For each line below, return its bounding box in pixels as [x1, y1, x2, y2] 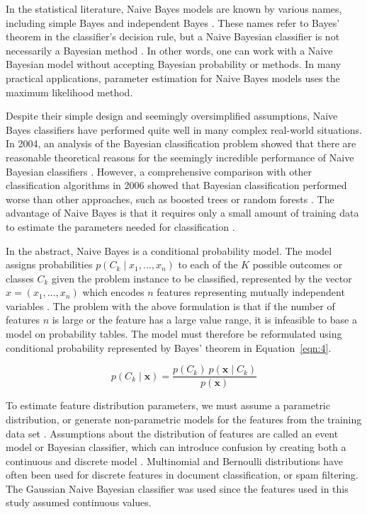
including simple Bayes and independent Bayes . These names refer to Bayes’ [6, 15, 340, 30]
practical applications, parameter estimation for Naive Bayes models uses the [6, 70, 340, 85]
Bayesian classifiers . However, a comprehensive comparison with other [6, 164, 312, 178]
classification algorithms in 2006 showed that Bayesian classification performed [6, 178, 347, 193]
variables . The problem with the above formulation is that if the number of [6, 298, 335, 313]
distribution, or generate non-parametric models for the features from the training [6, 411, 362, 426]
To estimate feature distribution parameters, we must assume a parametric [6, 398, 330, 413]
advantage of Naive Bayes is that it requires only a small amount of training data [6, 205, 359, 220]
